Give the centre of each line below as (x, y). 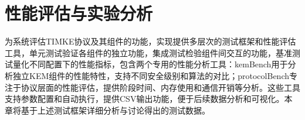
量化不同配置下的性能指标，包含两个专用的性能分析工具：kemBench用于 (150, 64)
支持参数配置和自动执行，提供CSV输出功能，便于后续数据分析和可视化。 (145, 99)
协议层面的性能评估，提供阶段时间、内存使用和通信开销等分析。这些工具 (160, 87)
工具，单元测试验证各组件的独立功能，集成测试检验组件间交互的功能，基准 (148, 52)
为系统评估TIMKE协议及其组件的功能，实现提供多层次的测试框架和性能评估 (150, 41)
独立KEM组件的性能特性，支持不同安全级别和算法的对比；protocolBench (151, 75)
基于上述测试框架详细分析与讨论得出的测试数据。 (115, 110)
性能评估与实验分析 (79, 13)
